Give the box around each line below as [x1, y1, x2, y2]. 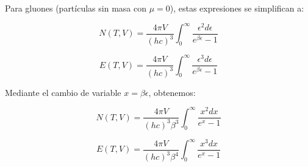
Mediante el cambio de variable [5, 86, 121, 98]
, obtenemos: [148, 86, 196, 98]
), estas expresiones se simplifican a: [170, 2, 304, 14]
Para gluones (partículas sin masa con [5, 2, 146, 14]
